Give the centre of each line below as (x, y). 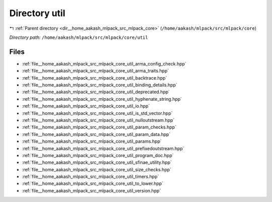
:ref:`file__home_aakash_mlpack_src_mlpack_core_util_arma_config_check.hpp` (104, 63)
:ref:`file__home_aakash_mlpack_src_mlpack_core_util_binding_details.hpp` (99, 85)
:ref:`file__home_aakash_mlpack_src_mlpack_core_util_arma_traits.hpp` (95, 71)
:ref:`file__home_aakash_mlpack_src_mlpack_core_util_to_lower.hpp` (93, 183)
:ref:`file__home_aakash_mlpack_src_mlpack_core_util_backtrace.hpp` (94, 78)
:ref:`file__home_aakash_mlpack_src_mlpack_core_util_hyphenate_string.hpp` (102, 99)
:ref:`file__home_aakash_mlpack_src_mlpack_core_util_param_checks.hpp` (99, 127)
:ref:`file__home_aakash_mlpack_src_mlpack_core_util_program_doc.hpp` (98, 155)
